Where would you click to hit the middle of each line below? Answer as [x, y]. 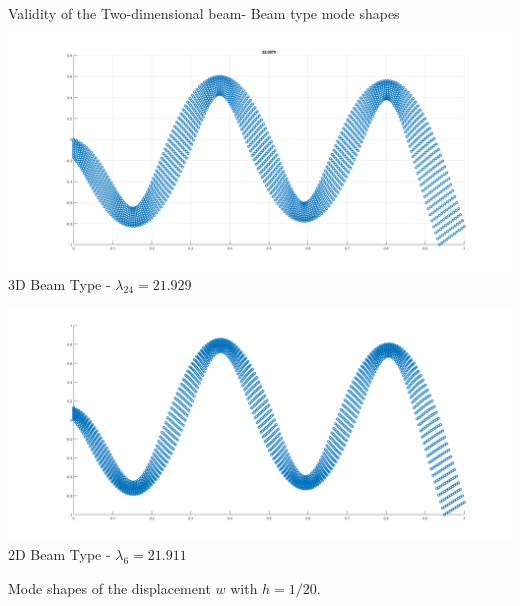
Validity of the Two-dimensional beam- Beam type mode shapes [204, 13]
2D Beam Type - [59, 554]
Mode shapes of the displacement [109, 587]
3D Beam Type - [59, 283]
